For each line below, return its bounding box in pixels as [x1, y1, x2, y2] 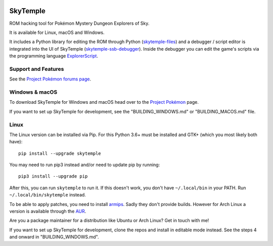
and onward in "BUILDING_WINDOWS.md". [9, 234, 99, 240]
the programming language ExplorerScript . [9, 53, 99, 59]
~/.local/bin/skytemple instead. [9, 192, 86, 198]
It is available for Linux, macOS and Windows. [9, 29, 105, 35]
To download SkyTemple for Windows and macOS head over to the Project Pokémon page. [9, 99, 199, 105]
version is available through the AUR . [9, 208, 86, 215]
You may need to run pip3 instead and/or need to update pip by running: [9, 162, 160, 168]
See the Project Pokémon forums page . [9, 76, 91, 82]
